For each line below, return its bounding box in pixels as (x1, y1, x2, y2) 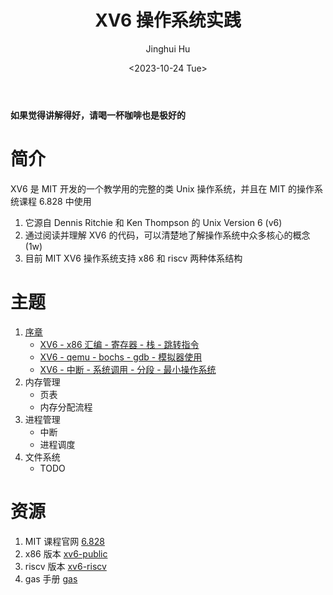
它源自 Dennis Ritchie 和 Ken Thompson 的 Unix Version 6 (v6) (24, 216, 283, 228)
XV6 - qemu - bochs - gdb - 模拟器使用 (39, 351, 203, 363)
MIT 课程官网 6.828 (24, 535, 105, 547)
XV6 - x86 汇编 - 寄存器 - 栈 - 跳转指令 (39, 338, 200, 350)
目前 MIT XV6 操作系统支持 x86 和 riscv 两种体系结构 (24, 252, 243, 264)
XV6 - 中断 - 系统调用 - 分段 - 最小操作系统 (39, 363, 217, 375)
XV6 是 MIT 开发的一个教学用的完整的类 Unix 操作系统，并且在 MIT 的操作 (10, 182, 315, 195)
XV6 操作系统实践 (94, 9, 242, 32)
